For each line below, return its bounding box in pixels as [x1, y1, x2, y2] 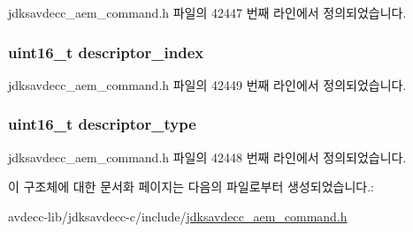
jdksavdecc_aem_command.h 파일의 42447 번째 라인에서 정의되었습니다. [8, 4, 407, 21]
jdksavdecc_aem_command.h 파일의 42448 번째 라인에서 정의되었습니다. [8, 147, 407, 166]
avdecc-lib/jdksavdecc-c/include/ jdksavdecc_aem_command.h [8, 206, 348, 225]
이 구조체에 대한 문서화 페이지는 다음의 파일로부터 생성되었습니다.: [8, 177, 374, 196]
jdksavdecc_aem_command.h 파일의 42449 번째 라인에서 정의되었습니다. [8, 75, 407, 94]
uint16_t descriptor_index [8, 41, 204, 63]
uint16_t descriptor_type [8, 113, 196, 135]
